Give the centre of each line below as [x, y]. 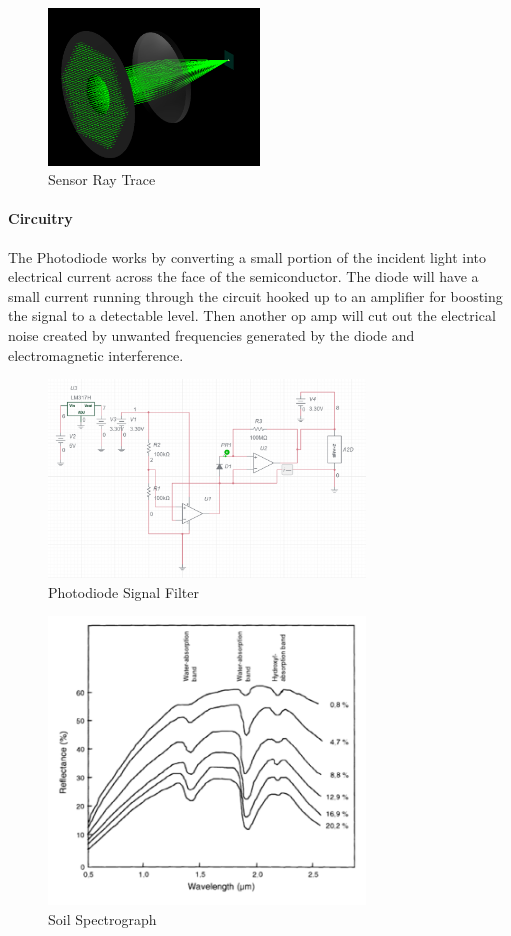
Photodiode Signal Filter [123, 591]
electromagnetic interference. [96, 354]
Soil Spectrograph [102, 918]
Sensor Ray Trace [102, 179]
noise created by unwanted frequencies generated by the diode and [211, 335]
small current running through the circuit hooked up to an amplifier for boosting [255, 295]
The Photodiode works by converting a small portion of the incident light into [247, 256]
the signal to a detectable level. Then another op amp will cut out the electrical [252, 315]
